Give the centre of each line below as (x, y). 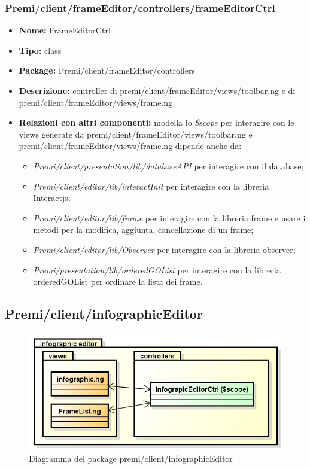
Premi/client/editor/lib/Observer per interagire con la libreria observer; (164, 249)
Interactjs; (52, 198)
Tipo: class (40, 50)
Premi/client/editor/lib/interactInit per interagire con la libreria (151, 186)
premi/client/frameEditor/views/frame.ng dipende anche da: (130, 146)
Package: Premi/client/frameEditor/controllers (107, 70)
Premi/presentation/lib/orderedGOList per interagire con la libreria (157, 269)
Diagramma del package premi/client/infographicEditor (131, 458)
